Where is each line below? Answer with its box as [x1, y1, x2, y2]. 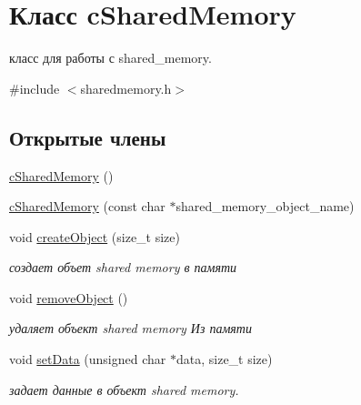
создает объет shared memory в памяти [9, 258, 237, 277]
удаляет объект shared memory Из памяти [9, 319, 252, 338]
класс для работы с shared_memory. [9, 48, 212, 67]
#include [9, 78, 60, 97]
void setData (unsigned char [9, 349, 166, 369]
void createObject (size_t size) [9, 227, 180, 246]
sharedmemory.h [80, 78, 172, 97]
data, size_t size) [175, 349, 273, 369]
